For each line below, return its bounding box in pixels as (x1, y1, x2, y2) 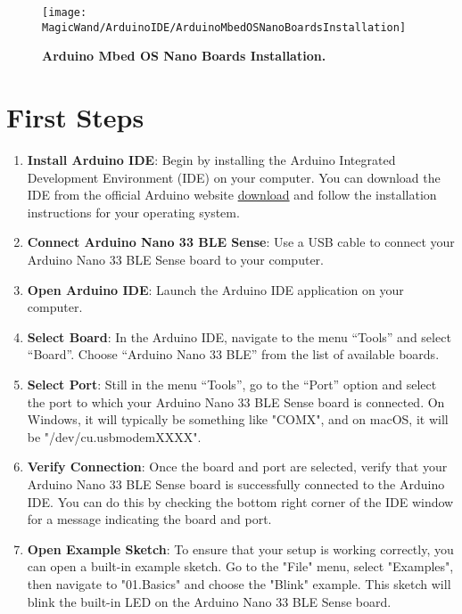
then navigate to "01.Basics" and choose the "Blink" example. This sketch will (27, 574, 451, 593)
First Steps (6, 99, 144, 135)
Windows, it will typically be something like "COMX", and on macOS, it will (27, 410, 449, 429)
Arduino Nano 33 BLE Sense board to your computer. (27, 250, 324, 268)
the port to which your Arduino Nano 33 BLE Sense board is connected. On (27, 392, 445, 411)
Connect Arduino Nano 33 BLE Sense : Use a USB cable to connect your (27, 233, 455, 251)
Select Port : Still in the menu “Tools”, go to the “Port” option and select (27, 374, 437, 393)
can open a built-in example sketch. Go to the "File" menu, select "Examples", (27, 557, 454, 576)
